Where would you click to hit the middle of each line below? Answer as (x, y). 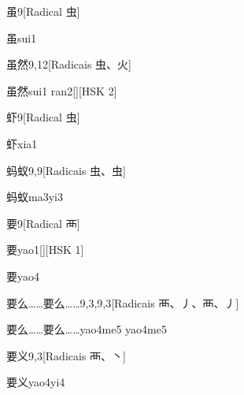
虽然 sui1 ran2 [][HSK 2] (62, 90)
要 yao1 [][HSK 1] (45, 250)
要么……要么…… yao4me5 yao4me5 (87, 329)
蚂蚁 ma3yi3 (35, 197)
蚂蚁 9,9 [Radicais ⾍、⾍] (66, 170)
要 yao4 (23, 276)
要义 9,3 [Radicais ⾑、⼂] (66, 355)
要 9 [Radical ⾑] (43, 223)
